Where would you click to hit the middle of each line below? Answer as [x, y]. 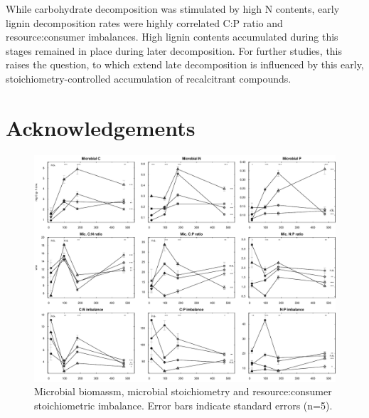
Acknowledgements [101, 127]
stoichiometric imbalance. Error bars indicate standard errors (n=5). [183, 405]
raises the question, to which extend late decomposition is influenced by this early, [185, 64]
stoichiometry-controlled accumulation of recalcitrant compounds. [149, 78]
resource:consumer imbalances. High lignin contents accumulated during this [172, 37]
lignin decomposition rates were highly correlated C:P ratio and [144, 22]
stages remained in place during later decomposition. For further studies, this [174, 50]
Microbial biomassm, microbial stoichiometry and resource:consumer [183, 391]
